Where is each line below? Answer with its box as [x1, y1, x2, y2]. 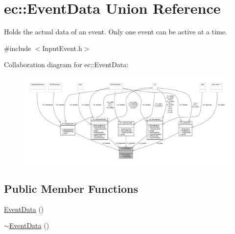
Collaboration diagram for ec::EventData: [4, 59, 129, 70]
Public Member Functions [4, 181, 138, 196]
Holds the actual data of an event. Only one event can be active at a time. [4, 26, 227, 37]
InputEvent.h [42, 43, 82, 53]
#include [4, 43, 31, 53]
